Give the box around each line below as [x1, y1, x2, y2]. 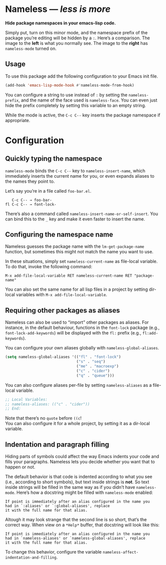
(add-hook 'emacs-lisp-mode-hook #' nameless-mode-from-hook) [5, 83, 135, 88]
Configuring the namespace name [5, 230, 113, 239]
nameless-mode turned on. [5, 45, 57, 51]
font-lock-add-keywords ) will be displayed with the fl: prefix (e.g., [5, 330, 142, 336]
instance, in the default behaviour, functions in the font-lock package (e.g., [5, 325, 160, 331]
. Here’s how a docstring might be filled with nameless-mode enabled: [14, 489, 153, 496]
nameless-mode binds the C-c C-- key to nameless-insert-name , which [5, 168, 146, 174]
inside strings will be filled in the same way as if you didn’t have [5, 484, 135, 490]
